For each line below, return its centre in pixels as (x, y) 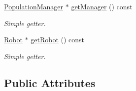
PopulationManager (34, 6)
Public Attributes (50, 82)
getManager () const (102, 6)
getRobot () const (58, 40)
